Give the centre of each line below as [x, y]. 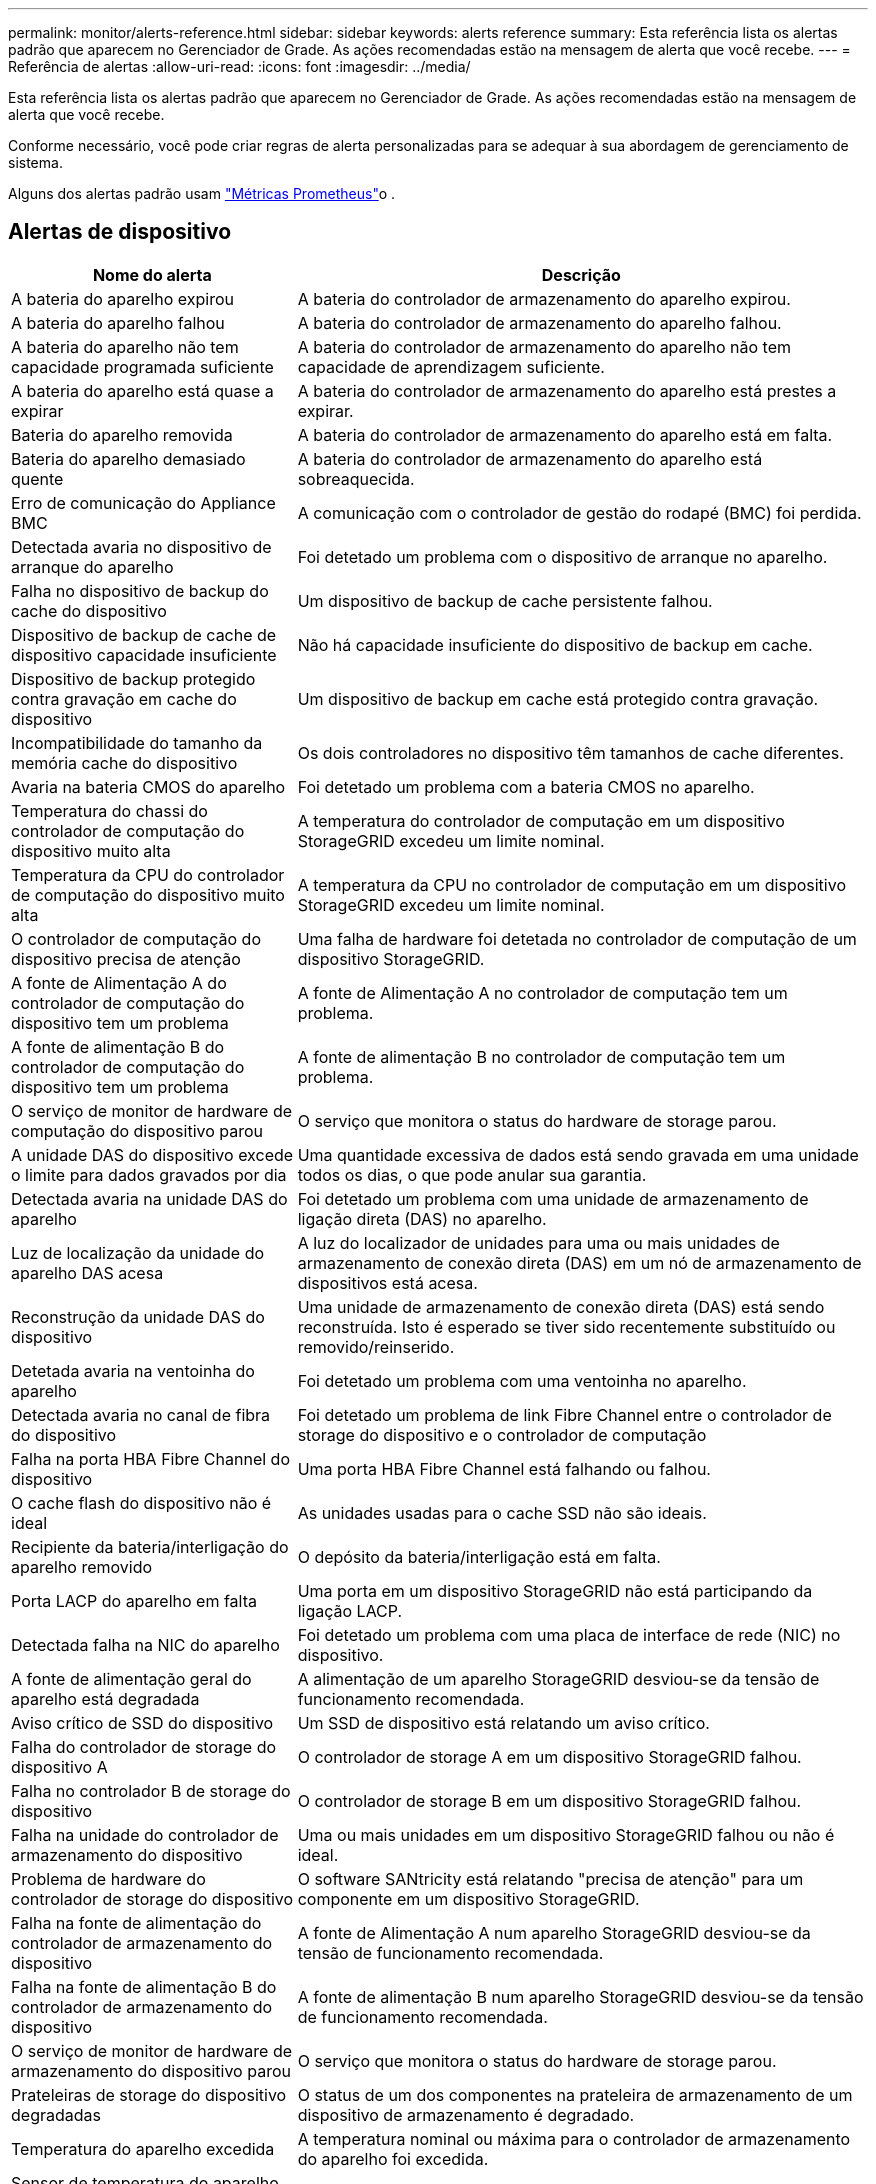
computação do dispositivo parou [137, 1130]
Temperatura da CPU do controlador [148, 874]
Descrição [581, 274]
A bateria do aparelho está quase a [142, 390]
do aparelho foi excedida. [393, 2158]
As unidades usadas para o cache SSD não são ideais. [502, 1512]
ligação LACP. [350, 1610]
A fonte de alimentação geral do [131, 1678]
